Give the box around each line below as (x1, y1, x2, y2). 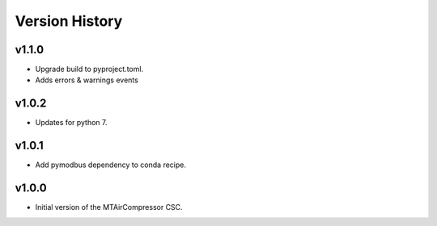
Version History (15, 12, 123, 30)
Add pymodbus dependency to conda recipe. (35, 160, 186, 169)
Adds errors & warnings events (35, 75, 139, 85)
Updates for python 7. (35, 118, 108, 128)
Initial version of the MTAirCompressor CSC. (35, 203, 183, 212)
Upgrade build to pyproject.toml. (35, 65, 144, 74)
